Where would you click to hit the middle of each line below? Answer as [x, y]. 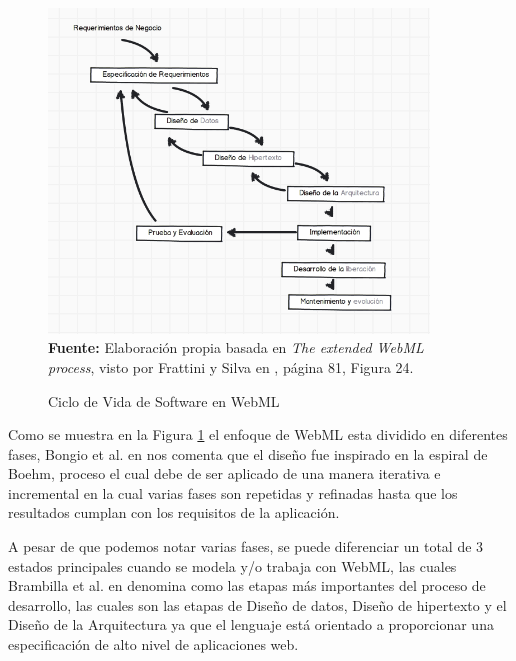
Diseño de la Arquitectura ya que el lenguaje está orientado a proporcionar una [251, 624]
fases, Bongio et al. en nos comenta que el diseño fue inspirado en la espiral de [248, 453]
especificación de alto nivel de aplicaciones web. [153, 644]
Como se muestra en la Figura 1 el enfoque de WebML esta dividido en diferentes [258, 434]
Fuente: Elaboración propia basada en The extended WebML [236, 347]
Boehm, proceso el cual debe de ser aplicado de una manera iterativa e [224, 473]
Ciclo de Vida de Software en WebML [164, 400]
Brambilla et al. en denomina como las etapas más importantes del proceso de [247, 585]
